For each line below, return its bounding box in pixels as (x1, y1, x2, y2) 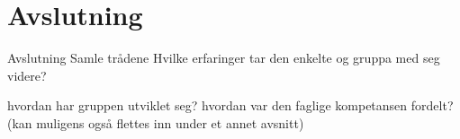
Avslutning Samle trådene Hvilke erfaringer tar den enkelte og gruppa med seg (7, 48, 440, 67)
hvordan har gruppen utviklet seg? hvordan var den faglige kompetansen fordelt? (7, 96, 454, 115)
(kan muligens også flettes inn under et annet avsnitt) (7, 113, 304, 132)
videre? (7, 65, 47, 84)
